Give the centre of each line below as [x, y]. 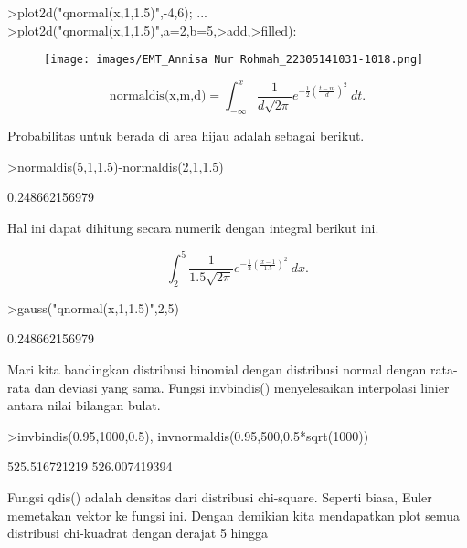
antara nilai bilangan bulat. [84, 405]
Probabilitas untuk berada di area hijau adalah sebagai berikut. [186, 136]
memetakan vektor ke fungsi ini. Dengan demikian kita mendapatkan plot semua [234, 515]
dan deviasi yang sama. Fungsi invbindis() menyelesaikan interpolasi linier [242, 387]
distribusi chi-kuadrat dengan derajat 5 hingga [138, 533]
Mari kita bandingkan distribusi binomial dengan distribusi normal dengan [217, 369]
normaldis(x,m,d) [158, 96]
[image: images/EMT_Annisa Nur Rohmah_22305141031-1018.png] [234, 60]
